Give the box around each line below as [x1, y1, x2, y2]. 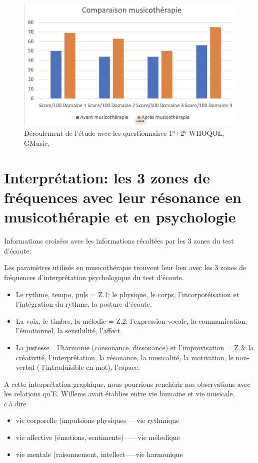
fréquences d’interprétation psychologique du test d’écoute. [4, 272, 184, 282]
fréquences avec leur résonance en [4, 187, 241, 207]
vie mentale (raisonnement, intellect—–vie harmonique [15, 448, 183, 459]
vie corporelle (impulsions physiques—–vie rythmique [15, 415, 179, 425]
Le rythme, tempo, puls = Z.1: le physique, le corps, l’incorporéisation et [15, 289, 239, 299]
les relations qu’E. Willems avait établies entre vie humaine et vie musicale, [4, 388, 235, 399]
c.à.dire [4, 398, 26, 408]
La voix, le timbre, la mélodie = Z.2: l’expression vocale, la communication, [15, 315, 247, 326]
